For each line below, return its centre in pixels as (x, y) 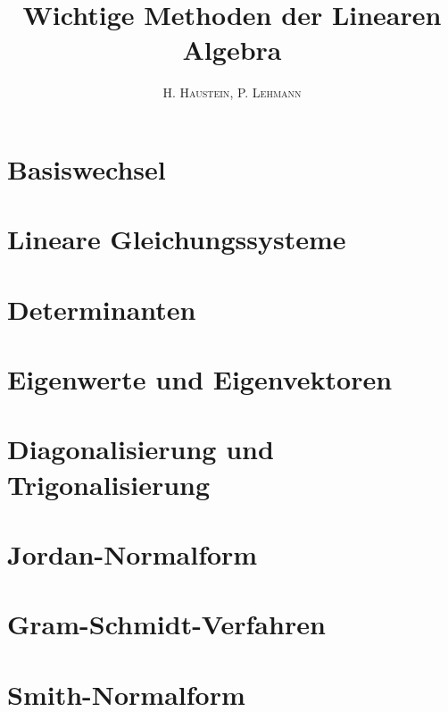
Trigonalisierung (109, 484)
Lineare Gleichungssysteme (177, 239)
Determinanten (102, 309)
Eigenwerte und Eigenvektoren (200, 379)
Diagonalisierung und (141, 449)
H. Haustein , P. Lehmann (232, 92)
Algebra (232, 50)
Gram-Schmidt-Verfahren (166, 624)
